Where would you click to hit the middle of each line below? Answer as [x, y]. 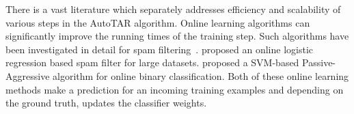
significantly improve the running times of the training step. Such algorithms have [177, 36]
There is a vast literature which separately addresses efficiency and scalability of [173, 9]
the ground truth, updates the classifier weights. [106, 103]
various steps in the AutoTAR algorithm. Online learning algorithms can [158, 22]
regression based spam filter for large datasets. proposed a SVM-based [152, 62]
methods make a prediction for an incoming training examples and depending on [175, 89]
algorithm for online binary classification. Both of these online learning [201, 75]
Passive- [319, 62]
